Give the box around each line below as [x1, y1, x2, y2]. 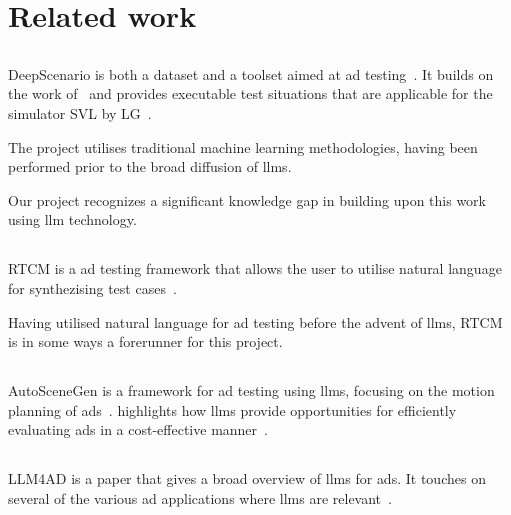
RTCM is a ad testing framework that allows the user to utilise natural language [8, 258, 502, 279]
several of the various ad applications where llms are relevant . [8, 487, 392, 508]
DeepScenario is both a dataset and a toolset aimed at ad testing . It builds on [8, 63, 494, 84]
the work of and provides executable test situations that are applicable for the [8, 83, 493, 104]
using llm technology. [8, 209, 137, 230]
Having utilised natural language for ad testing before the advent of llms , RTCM [8, 311, 503, 332]
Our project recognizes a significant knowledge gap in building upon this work [8, 189, 486, 210]
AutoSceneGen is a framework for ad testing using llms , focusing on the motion [8, 380, 495, 401]
